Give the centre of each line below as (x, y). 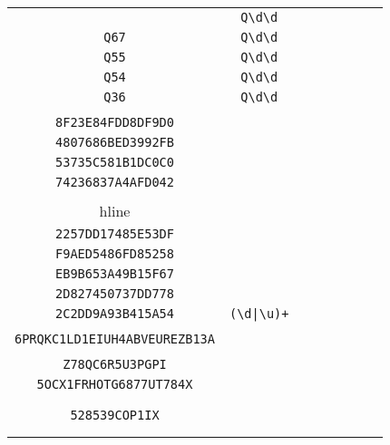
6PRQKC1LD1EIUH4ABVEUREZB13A (115, 339)
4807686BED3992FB (115, 142)
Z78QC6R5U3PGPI (115, 364)
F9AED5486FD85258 (115, 254)
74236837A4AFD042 (115, 182)
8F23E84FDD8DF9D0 (115, 122)
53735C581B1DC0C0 (115, 162)
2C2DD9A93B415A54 (115, 314)
